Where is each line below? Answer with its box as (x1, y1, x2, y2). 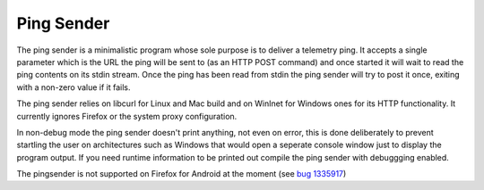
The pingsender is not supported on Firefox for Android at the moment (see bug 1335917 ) (16, 169, 347, 179)
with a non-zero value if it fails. (16, 81, 131, 93)
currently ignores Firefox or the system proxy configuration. (16, 111, 238, 121)
